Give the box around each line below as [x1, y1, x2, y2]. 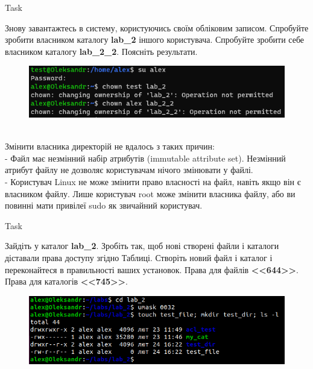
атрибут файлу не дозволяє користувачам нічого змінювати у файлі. [5, 163, 253, 176]
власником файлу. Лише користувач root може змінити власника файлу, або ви [5, 187, 296, 200]
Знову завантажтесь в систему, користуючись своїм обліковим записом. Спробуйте [5, 21, 309, 34]
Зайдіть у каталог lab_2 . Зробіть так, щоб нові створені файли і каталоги [5, 239, 279, 252]
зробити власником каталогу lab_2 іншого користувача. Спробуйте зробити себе [5, 33, 305, 46]
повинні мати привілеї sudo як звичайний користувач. [5, 199, 203, 212]
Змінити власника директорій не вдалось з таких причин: [5, 140, 215, 153]
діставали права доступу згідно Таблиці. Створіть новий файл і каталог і [5, 251, 273, 263]
